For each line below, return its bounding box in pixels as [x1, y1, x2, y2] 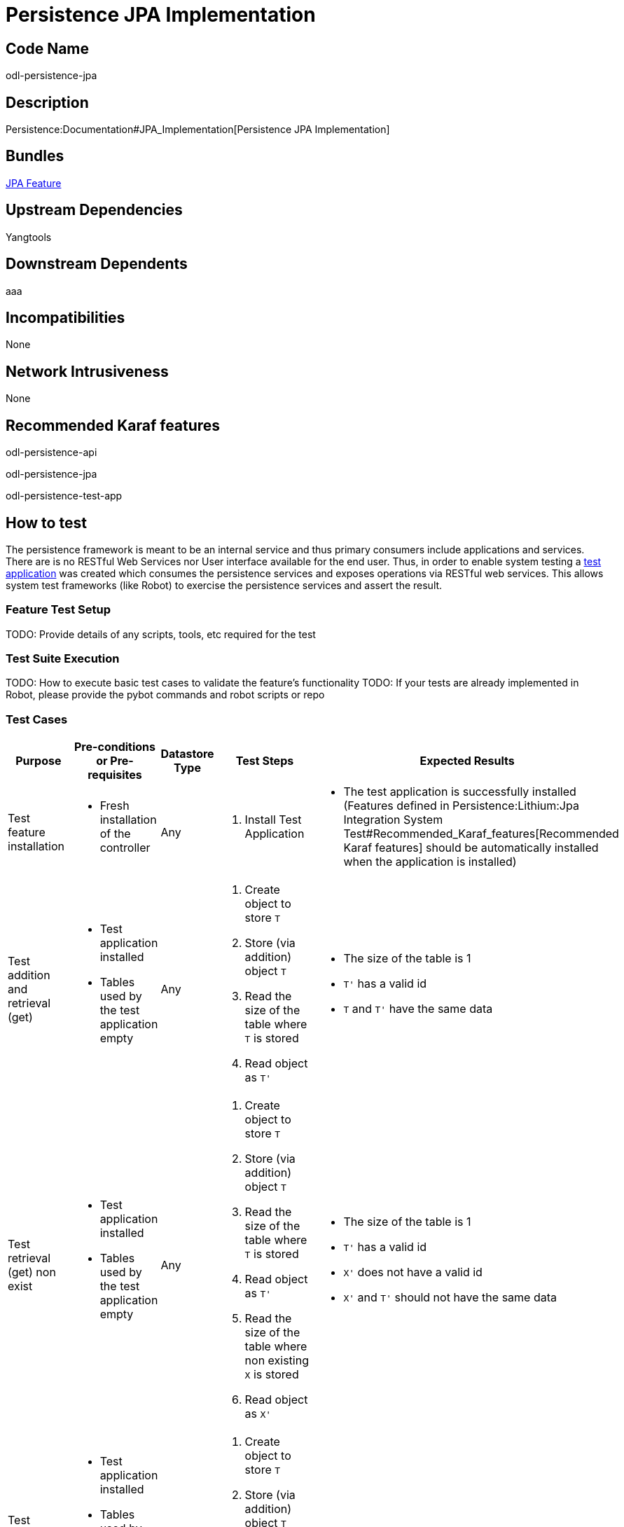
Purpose [15, 754, 62, 768]
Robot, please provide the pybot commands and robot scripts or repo [6, 689, 325, 701]
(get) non [8, 1265, 56, 1280]
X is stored [244, 1367, 299, 1382]
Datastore [160, 747, 214, 761]
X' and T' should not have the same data [343, 1290, 557, 1305]
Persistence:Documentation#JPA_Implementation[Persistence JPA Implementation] [6, 123, 390, 136]
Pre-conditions [74, 740, 156, 754]
